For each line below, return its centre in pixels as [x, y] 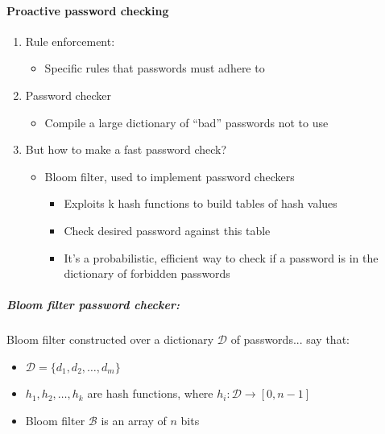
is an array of [134, 421]
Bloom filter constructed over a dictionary [110, 339]
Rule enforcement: [70, 41]
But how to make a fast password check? [126, 149]
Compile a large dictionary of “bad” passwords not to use [186, 122]
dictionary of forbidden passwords [147, 273]
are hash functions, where [150, 393]
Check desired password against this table [167, 230]
